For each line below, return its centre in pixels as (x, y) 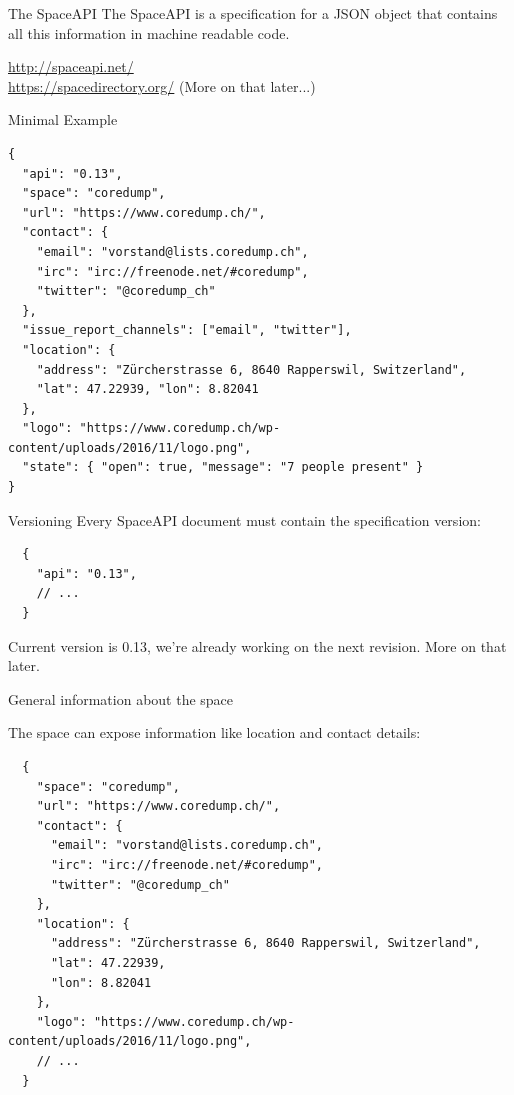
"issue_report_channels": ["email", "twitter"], (187, 330)
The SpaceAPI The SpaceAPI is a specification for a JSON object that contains (253, 13)
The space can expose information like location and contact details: (214, 732)
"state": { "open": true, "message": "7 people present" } (223, 467)
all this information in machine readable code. (149, 32)
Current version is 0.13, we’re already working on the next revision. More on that (257, 645)
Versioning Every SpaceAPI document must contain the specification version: (244, 519)
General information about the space (121, 698)
